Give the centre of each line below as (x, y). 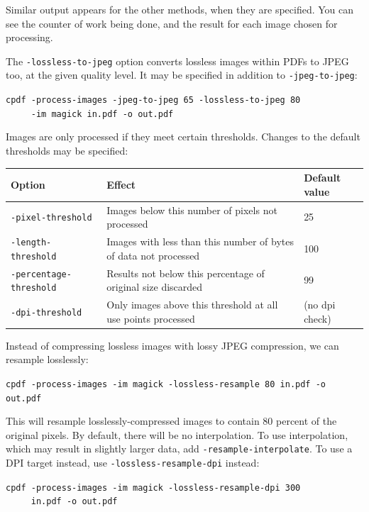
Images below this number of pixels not (192, 210)
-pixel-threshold (51, 218)
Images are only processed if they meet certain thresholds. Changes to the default (183, 137)
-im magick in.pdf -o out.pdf (102, 114)
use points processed (151, 318)
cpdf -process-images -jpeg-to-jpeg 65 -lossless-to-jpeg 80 (153, 100)
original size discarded (155, 287)
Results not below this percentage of (186, 273)
